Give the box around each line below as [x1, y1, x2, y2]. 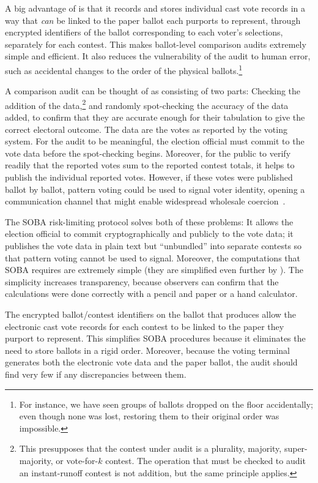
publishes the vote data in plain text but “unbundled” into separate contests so [5, 239, 302, 252]
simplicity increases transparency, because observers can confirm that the [5, 275, 279, 288]
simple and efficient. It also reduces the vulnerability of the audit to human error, [5, 50, 311, 62]
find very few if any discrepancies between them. [5, 367, 187, 380]
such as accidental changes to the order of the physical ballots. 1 [5, 62, 243, 77]
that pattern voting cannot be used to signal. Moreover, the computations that [5, 251, 300, 264]
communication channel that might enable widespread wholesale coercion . [5, 195, 286, 208]
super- [284, 442, 308, 455]
